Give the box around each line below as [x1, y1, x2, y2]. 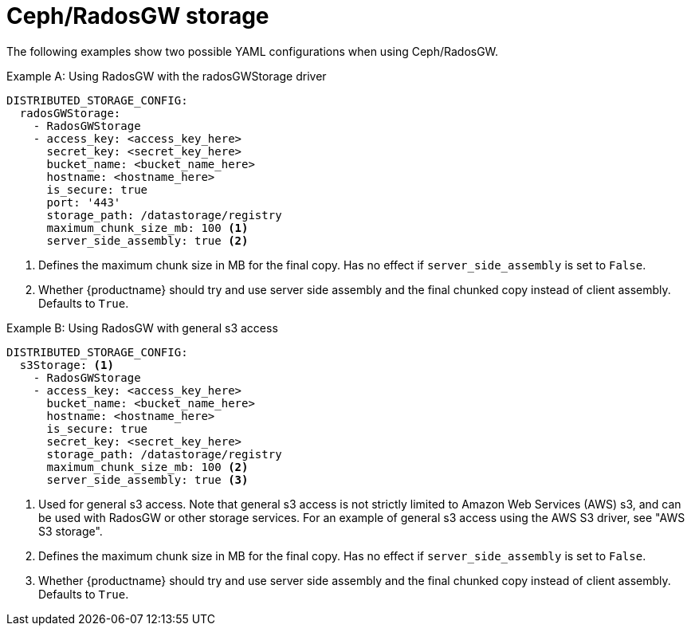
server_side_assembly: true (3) [46, 473, 249, 486]
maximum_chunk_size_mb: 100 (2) [46, 460, 249, 473]
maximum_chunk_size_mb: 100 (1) [46, 221, 249, 234]
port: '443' [46, 195, 121, 209]
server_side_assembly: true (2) [46, 234, 249, 247]
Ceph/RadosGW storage [6, 2, 269, 29]
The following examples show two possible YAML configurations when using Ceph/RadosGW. [6, 44, 499, 58]
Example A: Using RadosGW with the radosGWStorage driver [6, 69, 327, 83]
